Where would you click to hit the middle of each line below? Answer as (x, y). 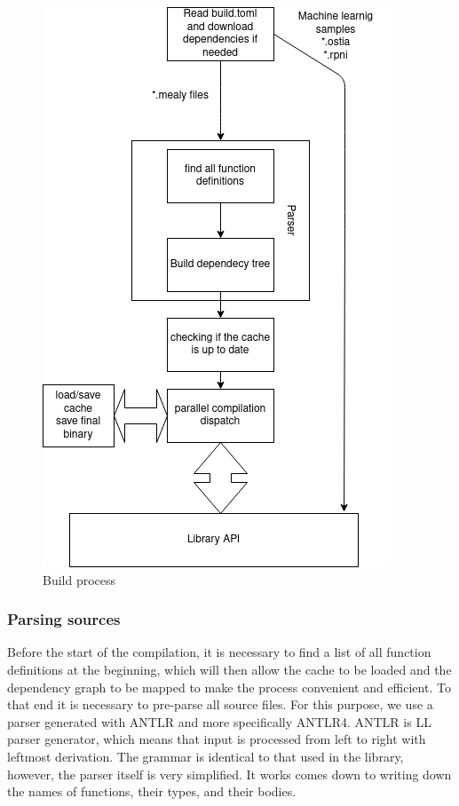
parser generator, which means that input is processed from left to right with (217, 739)
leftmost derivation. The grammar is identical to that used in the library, (206, 756)
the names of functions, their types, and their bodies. (152, 791)
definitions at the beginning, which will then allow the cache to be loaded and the (229, 669)
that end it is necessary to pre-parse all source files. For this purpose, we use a (220, 704)
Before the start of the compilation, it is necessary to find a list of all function (219, 652)
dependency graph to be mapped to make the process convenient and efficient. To (229, 687)
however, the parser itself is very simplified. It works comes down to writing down (229, 774)
